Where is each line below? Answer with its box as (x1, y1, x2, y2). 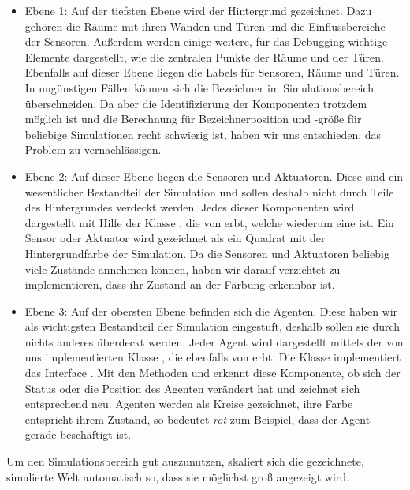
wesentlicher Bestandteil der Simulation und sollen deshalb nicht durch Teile (24, 183, 394, 200)
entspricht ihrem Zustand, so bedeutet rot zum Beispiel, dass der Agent (24, 410, 371, 427)
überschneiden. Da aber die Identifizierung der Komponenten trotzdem (24, 95, 367, 111)
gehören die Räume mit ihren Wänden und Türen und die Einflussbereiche (24, 17, 386, 34)
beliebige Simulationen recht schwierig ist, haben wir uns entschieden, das (24, 125, 382, 142)
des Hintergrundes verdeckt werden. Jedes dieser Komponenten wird (24, 199, 355, 215)
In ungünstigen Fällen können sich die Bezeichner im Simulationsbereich (24, 79, 374, 95)
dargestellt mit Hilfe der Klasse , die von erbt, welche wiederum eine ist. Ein (24, 214, 394, 230)
